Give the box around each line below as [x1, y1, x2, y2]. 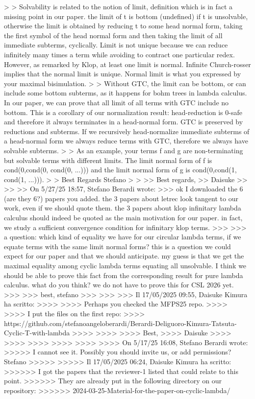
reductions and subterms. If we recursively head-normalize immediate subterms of [4, 126, 250, 136]
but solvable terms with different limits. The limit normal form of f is [4, 155, 212, 165]
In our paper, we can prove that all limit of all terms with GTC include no [4, 97, 229, 107]
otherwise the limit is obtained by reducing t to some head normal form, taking [4, 21, 243, 31]
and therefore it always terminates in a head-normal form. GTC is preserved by [4, 117, 243, 127]
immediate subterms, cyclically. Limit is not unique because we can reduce [4, 40, 228, 50]
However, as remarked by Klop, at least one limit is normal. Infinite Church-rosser [4, 59, 251, 69]
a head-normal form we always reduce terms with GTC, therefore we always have [4, 136, 248, 146]
